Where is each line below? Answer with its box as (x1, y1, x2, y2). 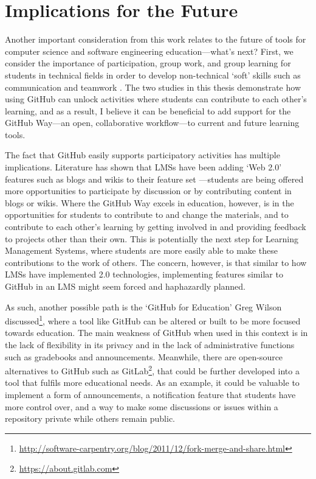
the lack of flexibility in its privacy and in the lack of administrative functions (5, 338, 295, 351)
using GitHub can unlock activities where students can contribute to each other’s (5, 93, 307, 105)
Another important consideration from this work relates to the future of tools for (5, 33, 306, 46)
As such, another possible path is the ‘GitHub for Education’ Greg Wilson (5, 300, 282, 313)
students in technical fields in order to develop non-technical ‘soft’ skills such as (5, 68, 301, 81)
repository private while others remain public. (5, 412, 175, 425)
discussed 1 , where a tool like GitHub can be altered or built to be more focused (5, 313, 301, 327)
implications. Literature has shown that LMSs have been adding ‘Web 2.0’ (5, 161, 282, 173)
